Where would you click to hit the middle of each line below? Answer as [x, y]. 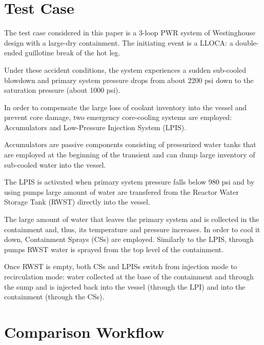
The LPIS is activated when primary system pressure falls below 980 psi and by [129, 182]
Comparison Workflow [84, 331]
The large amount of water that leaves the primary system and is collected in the [132, 219]
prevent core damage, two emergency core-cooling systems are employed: [118, 117]
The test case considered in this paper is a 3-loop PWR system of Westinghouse [130, 33]
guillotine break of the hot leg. [73, 53]
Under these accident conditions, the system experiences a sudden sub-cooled [125, 69]
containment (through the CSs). [54, 297]
